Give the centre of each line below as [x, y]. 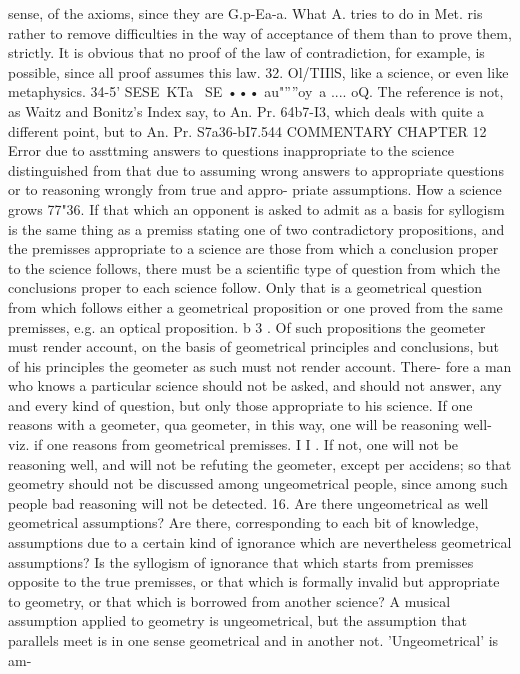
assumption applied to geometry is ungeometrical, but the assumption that [237, 620]
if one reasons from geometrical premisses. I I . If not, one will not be [246, 444]
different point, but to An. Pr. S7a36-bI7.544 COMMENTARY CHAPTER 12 [247, 130]
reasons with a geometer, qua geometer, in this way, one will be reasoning [233, 424]
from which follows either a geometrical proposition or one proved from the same [255, 306]
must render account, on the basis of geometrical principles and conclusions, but [254, 346]
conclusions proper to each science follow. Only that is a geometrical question [245, 287]
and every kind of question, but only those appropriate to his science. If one [240, 404]
